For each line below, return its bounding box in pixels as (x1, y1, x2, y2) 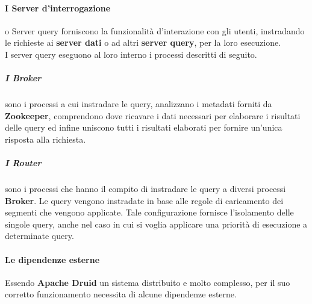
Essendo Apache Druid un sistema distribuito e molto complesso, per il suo (5, 276, 290, 288)
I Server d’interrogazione (5, 1, 111, 14)
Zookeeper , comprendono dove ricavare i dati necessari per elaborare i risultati (5, 109, 301, 122)
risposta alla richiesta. (5, 132, 86, 145)
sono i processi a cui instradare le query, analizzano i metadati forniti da (5, 98, 272, 110)
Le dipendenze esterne (5, 253, 100, 265)
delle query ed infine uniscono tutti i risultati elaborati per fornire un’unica (5, 121, 282, 134)
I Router (5, 157, 42, 169)
